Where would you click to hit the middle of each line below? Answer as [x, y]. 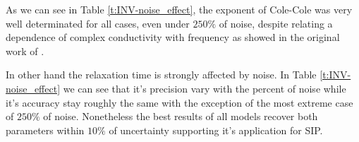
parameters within [45, 130]
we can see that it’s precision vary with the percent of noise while [205, 88]
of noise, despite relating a [276, 23]
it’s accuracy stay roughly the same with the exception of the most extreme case [179, 102]
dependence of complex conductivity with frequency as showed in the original [173, 37]
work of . [25, 51]
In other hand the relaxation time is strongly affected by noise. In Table [161, 75]
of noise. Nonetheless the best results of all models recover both [181, 116]
